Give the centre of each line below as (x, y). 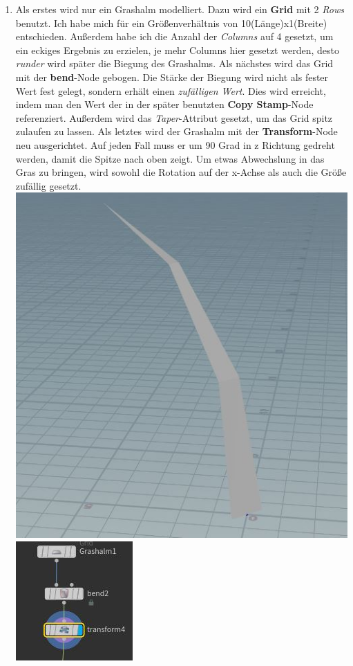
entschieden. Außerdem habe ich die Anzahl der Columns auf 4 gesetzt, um (174, 36)
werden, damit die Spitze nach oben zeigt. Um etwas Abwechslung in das (170, 158)
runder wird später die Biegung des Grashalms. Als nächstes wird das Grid (174, 63)
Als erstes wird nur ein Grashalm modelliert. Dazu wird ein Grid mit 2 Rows (180, 9)
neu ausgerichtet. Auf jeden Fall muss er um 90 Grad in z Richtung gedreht (175, 144)
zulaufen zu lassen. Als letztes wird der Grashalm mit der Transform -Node (176, 131)
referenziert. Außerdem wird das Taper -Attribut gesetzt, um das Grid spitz (174, 117)
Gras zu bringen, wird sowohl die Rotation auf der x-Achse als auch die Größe (181, 172)
